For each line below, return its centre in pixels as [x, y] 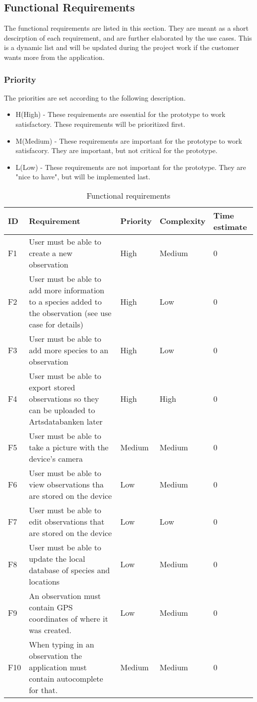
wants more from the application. [54, 57]
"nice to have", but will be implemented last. [83, 177]
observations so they [64, 398]
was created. [50, 630]
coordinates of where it [68, 618]
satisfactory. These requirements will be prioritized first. [100, 124]
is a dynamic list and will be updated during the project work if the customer [122, 47]
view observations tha [66, 484]
